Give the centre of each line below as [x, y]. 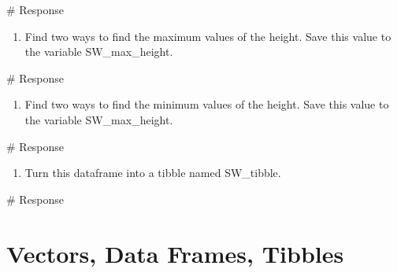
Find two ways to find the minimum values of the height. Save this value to [207, 104]
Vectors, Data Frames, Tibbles [175, 253]
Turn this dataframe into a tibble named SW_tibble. [153, 173]
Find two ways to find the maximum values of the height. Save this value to [208, 36]
